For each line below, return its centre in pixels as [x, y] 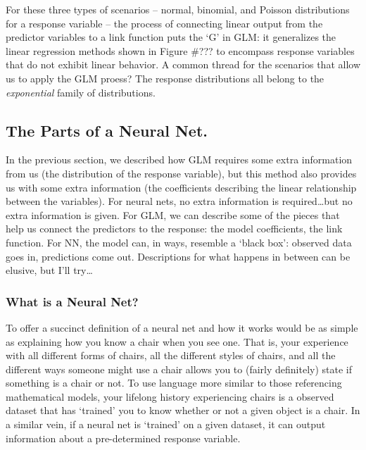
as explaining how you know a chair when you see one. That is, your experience [177, 341]
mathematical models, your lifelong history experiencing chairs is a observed [170, 396]
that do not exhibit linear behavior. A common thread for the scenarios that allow [183, 64]
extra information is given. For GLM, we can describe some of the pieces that [173, 214]
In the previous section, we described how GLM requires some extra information [179, 160]
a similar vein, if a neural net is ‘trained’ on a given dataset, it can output [166, 424]
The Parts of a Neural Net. [107, 130]
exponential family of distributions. [81, 92]
